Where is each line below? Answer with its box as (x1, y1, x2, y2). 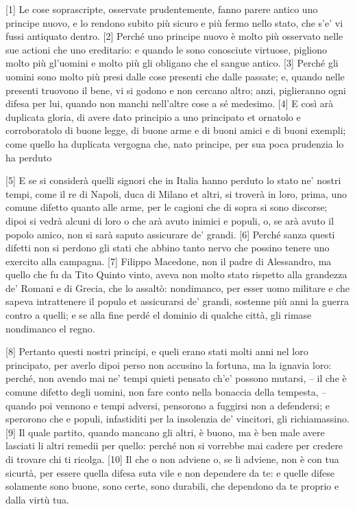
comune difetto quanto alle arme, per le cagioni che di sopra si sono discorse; (5, 200, 328, 214)
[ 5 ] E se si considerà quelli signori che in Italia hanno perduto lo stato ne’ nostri (5, 173, 341, 188)
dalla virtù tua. (5, 492, 70, 506)
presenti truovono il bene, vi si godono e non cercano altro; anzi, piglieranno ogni (5, 82, 346, 97)
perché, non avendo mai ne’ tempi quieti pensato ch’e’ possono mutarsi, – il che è (5, 371, 347, 385)
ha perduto (5, 150, 52, 164)
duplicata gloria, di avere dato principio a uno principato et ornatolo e (5, 109, 301, 124)
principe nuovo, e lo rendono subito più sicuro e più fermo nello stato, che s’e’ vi (5, 15, 343, 30)
